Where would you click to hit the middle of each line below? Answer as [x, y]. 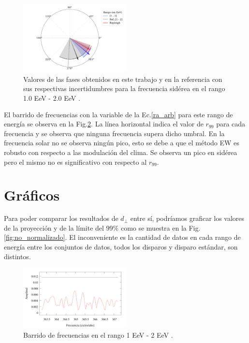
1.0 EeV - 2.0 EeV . [52, 98]
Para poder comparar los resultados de [61, 218]
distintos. [17, 256]
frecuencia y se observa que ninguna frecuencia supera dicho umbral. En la [114, 133]
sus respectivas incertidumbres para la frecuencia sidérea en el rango [124, 88]
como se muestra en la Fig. [161, 227]
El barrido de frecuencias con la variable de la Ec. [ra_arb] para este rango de [118, 114]
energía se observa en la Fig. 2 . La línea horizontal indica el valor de [104, 124]
